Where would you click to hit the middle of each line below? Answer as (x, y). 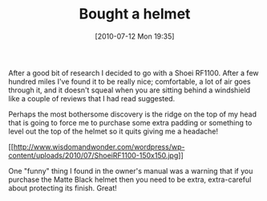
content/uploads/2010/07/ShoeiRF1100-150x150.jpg (93, 155)
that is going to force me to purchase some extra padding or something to (130, 122)
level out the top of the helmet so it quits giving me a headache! (113, 131)
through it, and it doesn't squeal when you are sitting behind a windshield (129, 90)
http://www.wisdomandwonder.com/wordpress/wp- (99, 146)
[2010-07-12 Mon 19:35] (135, 36)
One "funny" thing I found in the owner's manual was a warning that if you (131, 170)
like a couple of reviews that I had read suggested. (92, 98)
